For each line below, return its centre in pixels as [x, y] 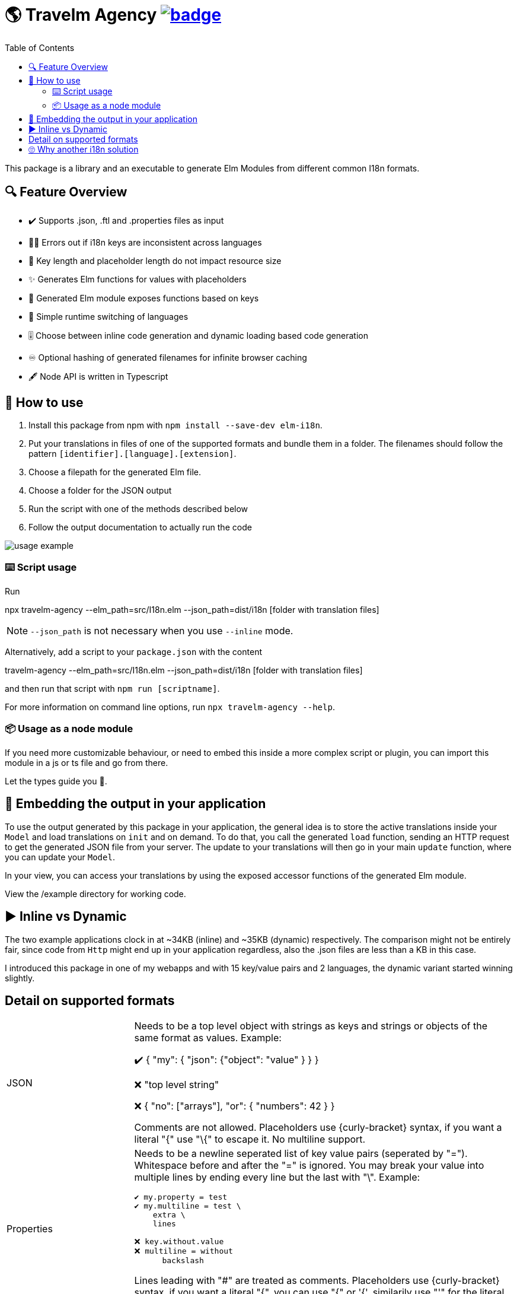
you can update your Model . [60, 857]
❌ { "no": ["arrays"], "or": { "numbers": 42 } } [234, 1106]
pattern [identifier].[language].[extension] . [133, 454]
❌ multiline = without [183, 1251]
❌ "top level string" [177, 1085]
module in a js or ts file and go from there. [87, 762]
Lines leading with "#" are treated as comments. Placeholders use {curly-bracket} [317, 1281]
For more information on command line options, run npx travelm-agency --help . [170, 707]
